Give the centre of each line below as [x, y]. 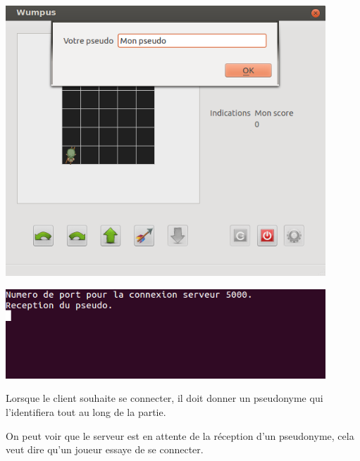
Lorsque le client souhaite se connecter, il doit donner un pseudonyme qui [165, 398]
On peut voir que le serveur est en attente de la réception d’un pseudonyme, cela [180, 435]
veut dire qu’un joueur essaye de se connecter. [105, 449]
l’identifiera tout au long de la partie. [86, 412]
